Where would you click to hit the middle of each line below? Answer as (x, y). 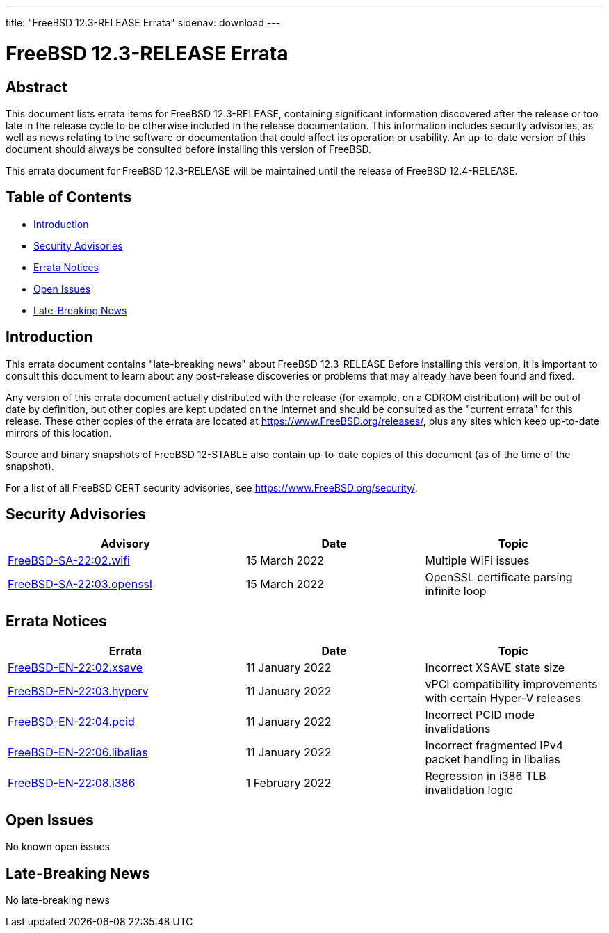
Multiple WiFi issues (477, 561)
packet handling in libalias (493, 760)
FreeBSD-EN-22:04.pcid (71, 722)
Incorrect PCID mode (480, 715)
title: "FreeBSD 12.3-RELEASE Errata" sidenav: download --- (143, 23)
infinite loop (456, 591)
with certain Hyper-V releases (503, 698)
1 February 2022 (289, 783)
